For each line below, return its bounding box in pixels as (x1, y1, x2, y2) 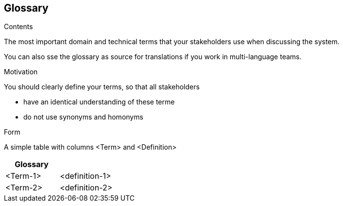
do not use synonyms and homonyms (23, 113, 143, 121)
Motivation (4, 68, 38, 76)
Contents (4, 22, 33, 31)
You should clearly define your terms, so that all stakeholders (4, 83, 200, 91)
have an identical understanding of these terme (23, 98, 175, 106)
